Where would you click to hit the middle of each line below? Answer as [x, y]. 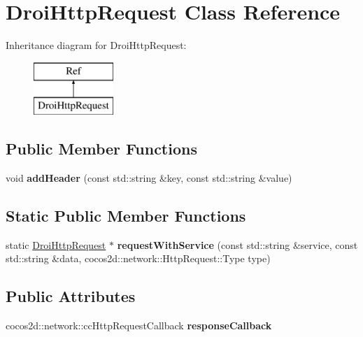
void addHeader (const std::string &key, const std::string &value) [149, 178]
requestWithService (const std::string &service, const [237, 244]
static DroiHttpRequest [56, 244]
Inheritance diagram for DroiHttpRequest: [96, 45]
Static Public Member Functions [126, 216]
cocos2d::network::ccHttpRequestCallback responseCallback [139, 325]
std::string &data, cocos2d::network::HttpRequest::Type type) [138, 258]
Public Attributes [71, 296]
